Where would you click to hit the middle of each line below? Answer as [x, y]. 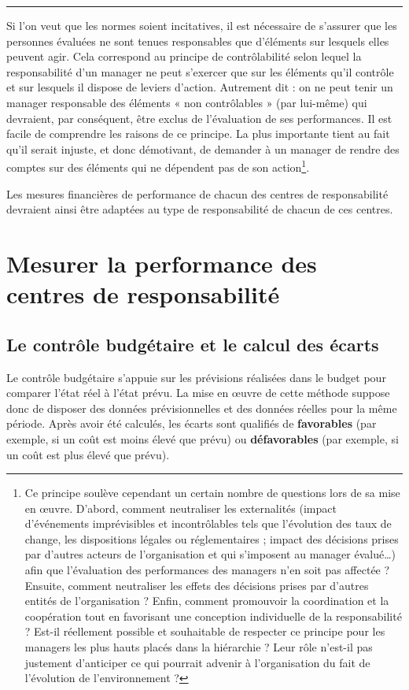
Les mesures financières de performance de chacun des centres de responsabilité [197, 193]
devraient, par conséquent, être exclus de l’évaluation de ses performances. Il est [199, 118]
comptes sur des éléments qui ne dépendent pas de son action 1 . [158, 166]
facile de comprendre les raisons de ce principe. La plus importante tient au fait [198, 134]
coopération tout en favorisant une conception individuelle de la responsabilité [213, 616]
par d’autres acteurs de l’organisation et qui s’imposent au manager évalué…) [210, 554]
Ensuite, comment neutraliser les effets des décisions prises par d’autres [197, 585]
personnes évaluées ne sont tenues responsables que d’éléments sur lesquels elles [198, 41]
